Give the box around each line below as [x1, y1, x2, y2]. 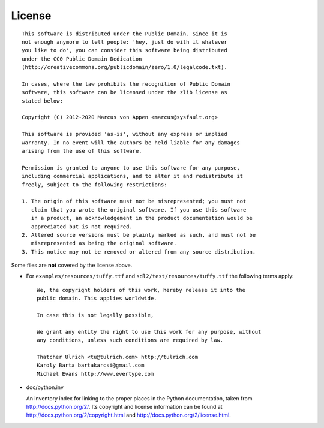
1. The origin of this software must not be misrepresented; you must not [22, 198, 247, 205]
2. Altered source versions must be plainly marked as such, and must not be [22, 231, 256, 238]
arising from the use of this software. [22, 147, 142, 155]
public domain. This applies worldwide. [37, 295, 157, 302]
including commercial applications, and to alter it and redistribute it [22, 173, 244, 180]
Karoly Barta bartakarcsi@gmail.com [37, 362, 145, 369]
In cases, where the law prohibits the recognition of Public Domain [22, 80, 231, 87]
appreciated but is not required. [31, 223, 133, 230]
